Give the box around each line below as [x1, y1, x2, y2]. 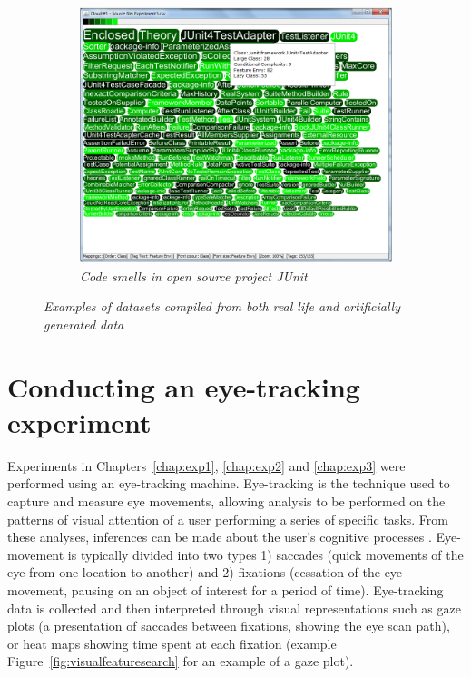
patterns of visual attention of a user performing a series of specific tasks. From [7, 509, 448, 528]
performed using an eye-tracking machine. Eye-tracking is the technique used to [7, 474, 450, 493]
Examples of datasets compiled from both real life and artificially [44, 297, 401, 316]
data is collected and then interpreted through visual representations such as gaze [7, 598, 461, 617]
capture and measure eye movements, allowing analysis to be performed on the [7, 492, 446, 511]
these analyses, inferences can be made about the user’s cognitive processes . [7, 527, 432, 546]
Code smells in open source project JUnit [80, 266, 308, 285]
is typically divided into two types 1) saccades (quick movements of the [67, 545, 464, 564]
